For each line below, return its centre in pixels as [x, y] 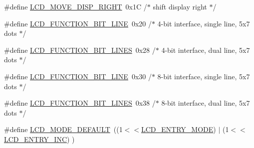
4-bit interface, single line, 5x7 [204, 23]
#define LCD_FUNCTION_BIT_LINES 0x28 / [80, 50]
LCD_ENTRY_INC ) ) [39, 139]
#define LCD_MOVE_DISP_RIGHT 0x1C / [76, 6]
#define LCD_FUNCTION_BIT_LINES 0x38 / [80, 103]
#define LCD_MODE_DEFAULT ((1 [63, 129]
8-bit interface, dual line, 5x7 [206, 103]
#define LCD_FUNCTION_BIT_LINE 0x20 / [78, 23]
